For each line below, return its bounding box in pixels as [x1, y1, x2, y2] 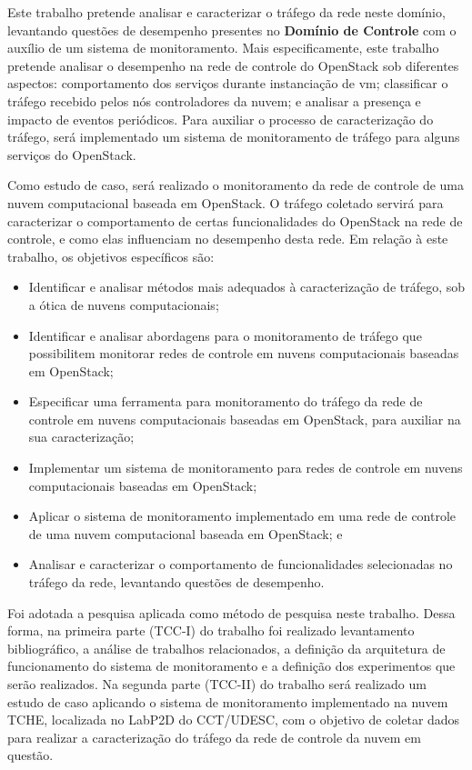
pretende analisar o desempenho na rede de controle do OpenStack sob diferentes [7, 55, 459, 75]
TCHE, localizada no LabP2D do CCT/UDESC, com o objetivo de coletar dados [7, 710, 460, 729]
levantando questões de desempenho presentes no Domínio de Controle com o [7, 20, 457, 39]
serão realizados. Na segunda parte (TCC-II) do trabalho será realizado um [7, 675, 427, 693]
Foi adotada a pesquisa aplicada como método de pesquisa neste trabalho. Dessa [7, 603, 456, 622]
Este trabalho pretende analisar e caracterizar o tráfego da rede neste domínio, [7, 3, 446, 21]
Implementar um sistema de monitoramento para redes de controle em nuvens [28, 458, 463, 477]
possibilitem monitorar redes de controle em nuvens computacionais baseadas [28, 344, 459, 363]
